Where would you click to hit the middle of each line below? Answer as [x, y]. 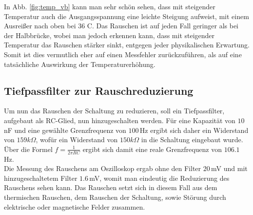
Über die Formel [28, 149]
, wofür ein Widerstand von [77, 140]
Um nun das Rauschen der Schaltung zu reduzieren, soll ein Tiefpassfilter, [114, 111]
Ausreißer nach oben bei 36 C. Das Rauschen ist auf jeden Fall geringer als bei [121, 26]
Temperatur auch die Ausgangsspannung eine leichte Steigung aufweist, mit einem [126, 16]
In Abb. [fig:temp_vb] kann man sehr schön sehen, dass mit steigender [110, 6]
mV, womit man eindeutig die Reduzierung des [159, 178]
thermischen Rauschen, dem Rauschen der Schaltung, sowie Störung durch [115, 197]
